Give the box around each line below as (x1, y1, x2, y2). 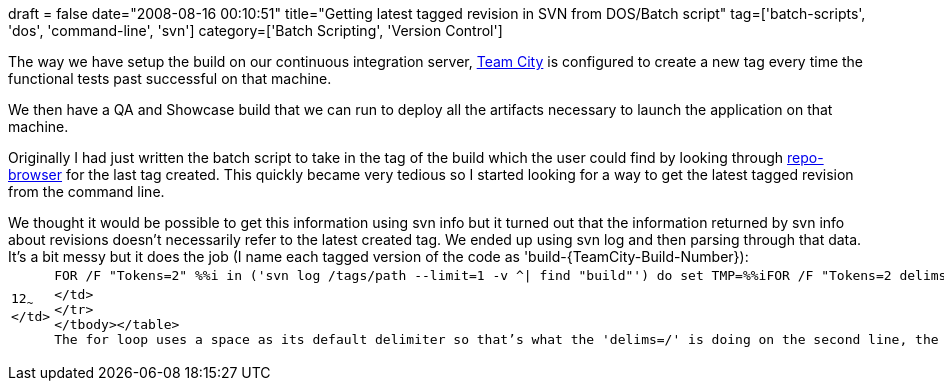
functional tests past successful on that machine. (8, 70, 332, 87)
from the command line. (8, 183, 165, 200)
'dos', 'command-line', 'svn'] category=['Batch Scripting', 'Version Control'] (8, 22, 503, 39)
